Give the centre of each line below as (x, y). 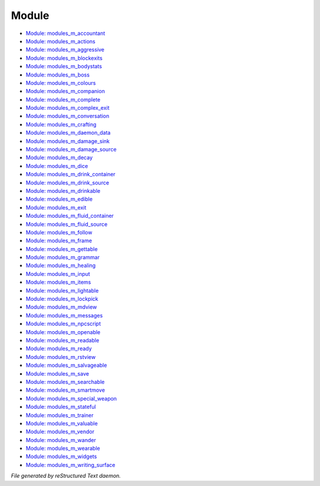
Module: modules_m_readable (63, 340)
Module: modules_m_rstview (61, 357)
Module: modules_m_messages (64, 315)
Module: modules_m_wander (61, 440)
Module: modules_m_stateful (61, 407)
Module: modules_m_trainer (60, 415)
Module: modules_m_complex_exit (68, 108)
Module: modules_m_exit (56, 207)
